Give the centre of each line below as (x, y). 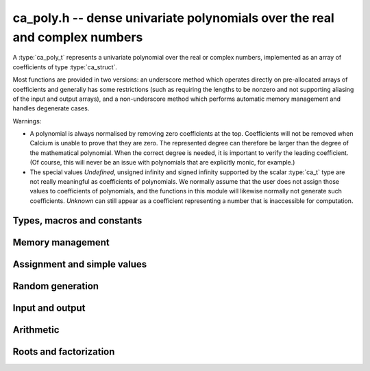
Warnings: (27, 121)
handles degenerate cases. (51, 108)
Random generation (56, 286)
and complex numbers (78, 37)
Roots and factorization (64, 351)
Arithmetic (36, 330)
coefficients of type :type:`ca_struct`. (65, 67)
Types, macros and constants (77, 220)
